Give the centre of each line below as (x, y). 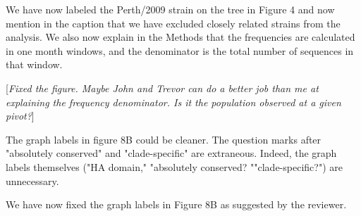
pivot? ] (20, 116)
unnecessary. (32, 180)
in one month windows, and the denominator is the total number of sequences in (180, 50)
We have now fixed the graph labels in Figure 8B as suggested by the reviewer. (176, 204)
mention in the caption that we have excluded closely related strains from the (173, 23)
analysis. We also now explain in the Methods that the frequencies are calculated (180, 37)
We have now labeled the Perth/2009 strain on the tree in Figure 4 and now (170, 9)
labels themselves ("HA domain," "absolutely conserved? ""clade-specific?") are (174, 166)
